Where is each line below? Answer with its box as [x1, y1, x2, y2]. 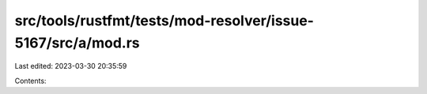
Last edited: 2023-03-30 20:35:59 [14, 62, 127, 71]
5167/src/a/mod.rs [14, 34, 140, 51]
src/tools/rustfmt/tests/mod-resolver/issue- [14, 12, 314, 29]
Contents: [14, 76, 47, 85]
